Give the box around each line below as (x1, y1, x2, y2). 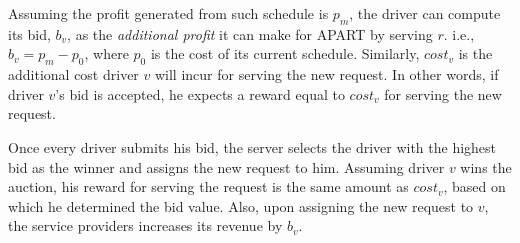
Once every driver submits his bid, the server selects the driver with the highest (8, 136, 497, 157)
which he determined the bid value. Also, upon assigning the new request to (8, 195, 474, 216)
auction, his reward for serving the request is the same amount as (8, 176, 409, 197)
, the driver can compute (349, 3, 501, 23)
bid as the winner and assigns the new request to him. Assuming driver (8, 156, 445, 177)
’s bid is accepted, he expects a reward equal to (55, 83, 345, 104)
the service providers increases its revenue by (8, 215, 283, 236)
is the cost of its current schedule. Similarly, (150, 43, 420, 64)
